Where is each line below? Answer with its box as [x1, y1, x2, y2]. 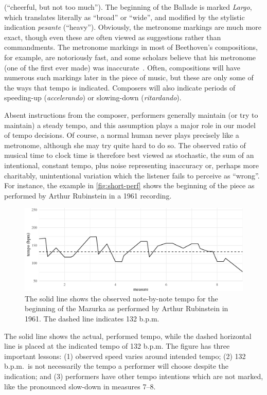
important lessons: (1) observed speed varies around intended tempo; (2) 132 [4, 350, 246, 361]
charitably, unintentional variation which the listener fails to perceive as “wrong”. [4, 170, 260, 181]
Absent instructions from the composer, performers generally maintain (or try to [4, 109, 258, 120]
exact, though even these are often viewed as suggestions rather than [4, 31, 221, 42]
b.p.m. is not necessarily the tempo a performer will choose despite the [4, 361, 229, 371]
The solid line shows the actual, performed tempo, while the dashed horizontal [4, 330, 252, 341]
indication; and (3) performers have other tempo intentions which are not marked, [4, 370, 263, 381]
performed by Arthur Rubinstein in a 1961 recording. [4, 190, 172, 201]
